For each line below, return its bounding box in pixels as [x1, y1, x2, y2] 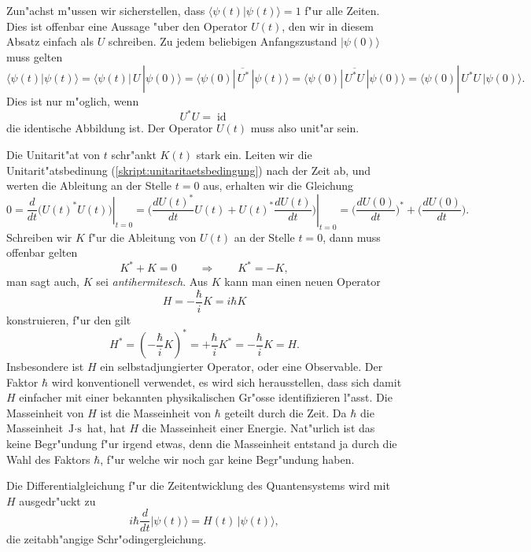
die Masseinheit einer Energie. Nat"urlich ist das [142, 420, 375, 436]
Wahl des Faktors [6, 450, 90, 467]
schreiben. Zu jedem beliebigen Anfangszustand [108, 33, 337, 50]
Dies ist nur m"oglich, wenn [6, 93, 139, 109]
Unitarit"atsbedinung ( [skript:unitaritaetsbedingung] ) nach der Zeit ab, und [6, 161, 371, 178]
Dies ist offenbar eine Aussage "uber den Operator [6, 17, 248, 34]
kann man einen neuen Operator [224, 273, 381, 290]
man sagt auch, [6, 273, 80, 290]
